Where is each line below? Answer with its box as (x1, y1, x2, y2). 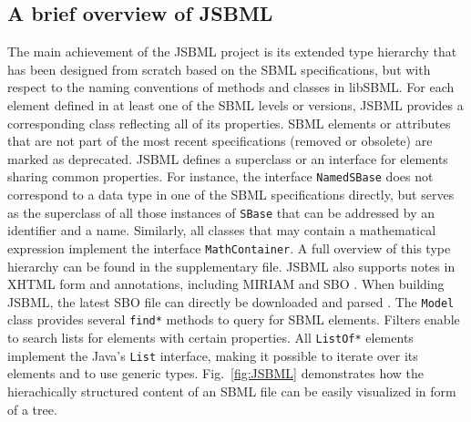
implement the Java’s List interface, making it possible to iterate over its (7, 345, 418, 365)
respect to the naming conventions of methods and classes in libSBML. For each (7, 77, 455, 97)
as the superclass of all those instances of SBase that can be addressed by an (7, 202, 435, 221)
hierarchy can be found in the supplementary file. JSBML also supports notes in (7, 256, 456, 275)
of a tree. (7, 399, 57, 418)
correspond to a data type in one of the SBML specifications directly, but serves (7, 185, 455, 204)
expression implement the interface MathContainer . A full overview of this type (7, 238, 451, 257)
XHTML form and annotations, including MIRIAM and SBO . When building (7, 274, 445, 293)
